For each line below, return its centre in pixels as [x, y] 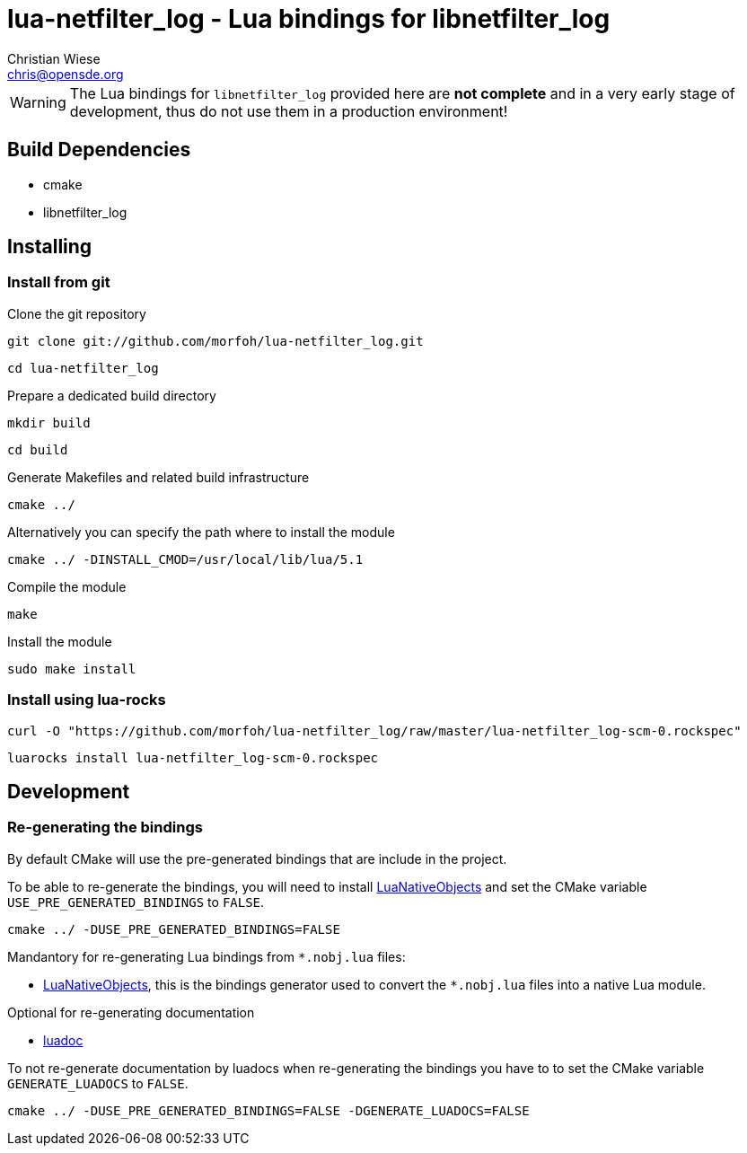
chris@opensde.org [66, 74]
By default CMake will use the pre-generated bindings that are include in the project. [257, 858]
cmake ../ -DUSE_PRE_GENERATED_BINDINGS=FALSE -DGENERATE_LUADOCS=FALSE [268, 1110]
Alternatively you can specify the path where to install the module [201, 532]
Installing [50, 247]
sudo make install [72, 669]
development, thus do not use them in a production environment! [289, 111]
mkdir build [49, 422]
